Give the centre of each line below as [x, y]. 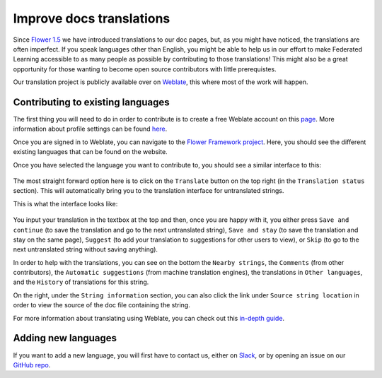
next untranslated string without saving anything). [86, 249]
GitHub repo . [32, 365]
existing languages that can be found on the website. [90, 152]
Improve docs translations [92, 18]
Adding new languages [65, 338]
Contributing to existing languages [91, 102]
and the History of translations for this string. [81, 282]
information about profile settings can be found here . [90, 129]
